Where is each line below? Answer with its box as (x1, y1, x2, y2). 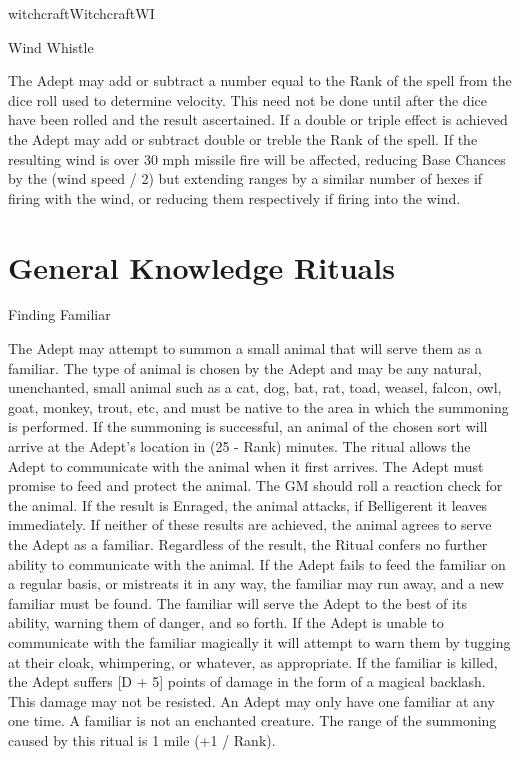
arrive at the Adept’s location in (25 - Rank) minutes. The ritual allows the (8, 436, 471, 457)
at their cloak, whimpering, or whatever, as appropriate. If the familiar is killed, (8, 651, 498, 672)
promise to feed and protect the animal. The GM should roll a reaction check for (8, 475, 503, 496)
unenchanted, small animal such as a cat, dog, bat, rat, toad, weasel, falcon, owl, (8, 377, 502, 398)
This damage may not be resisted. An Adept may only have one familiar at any (8, 690, 495, 711)
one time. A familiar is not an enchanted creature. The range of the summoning (8, 710, 497, 731)
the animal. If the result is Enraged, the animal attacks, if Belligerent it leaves (8, 494, 488, 515)
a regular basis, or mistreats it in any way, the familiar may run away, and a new (8, 573, 504, 594)
